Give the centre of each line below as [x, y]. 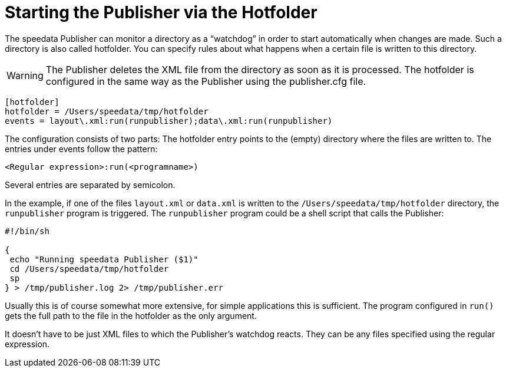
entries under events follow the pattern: [81, 149]
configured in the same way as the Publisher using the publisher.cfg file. [206, 81]
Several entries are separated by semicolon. [90, 185]
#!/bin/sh [27, 231]
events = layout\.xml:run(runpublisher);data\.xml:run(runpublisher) [169, 121]
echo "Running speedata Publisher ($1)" [104, 259]
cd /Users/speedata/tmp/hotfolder [89, 269]
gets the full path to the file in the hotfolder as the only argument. [131, 315]
